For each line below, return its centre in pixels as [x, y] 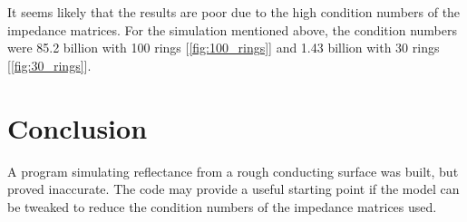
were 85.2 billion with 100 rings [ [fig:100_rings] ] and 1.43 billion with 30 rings [224, 48]
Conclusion [78, 127]
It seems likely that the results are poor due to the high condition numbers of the [234, 12]
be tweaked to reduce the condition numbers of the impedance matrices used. [222, 206]
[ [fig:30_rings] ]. [49, 65]
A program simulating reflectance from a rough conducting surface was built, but [233, 171]
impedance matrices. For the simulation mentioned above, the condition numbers [232, 29]
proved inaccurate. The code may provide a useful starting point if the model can [233, 189]
